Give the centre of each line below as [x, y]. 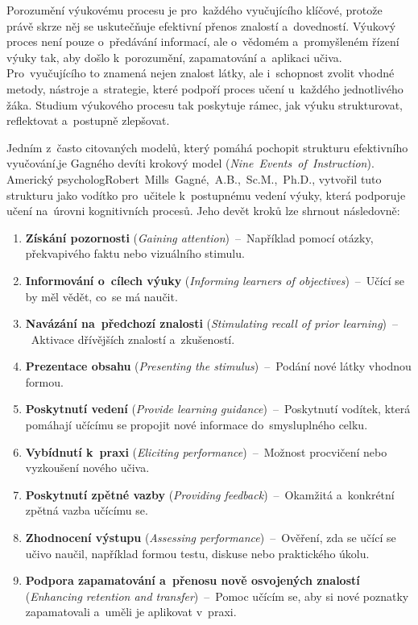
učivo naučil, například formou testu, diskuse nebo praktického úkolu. [197, 553]
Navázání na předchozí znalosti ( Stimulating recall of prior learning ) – [212, 323]
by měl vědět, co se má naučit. [101, 296]
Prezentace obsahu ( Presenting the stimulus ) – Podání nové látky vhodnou [218, 366]
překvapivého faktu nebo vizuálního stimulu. [135, 253]
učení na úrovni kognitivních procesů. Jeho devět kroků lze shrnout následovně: [203, 211]
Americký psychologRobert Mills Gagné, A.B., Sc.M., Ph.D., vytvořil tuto [194, 178]
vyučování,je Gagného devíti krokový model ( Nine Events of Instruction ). [190, 163]
